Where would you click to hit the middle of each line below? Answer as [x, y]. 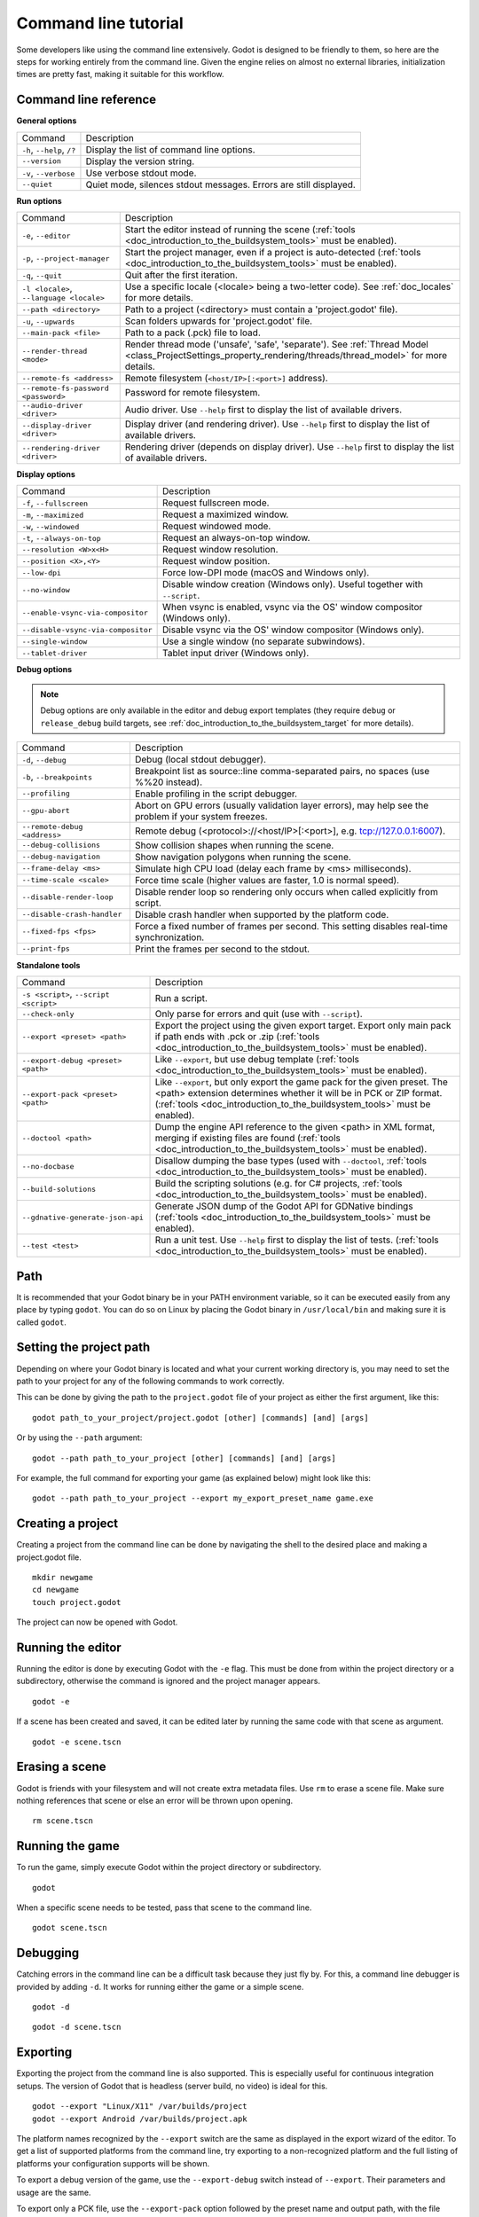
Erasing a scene [61, 1767]
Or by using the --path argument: [79, 1438]
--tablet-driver [55, 653]
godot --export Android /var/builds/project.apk [140, 2119]
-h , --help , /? [49, 149]
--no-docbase [48, 1166]
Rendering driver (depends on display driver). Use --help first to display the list [289, 447]
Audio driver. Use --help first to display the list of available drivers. [263, 410]
